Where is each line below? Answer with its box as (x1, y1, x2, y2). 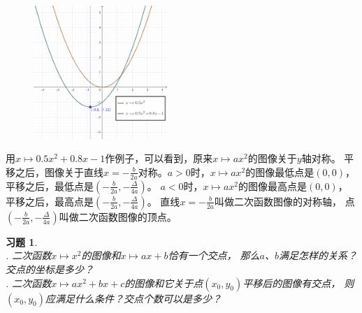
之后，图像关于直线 (15, 164, 103, 179)
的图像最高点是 (238, 178, 307, 193)
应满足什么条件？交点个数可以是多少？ (45, 291, 222, 305)
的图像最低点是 (245, 164, 314, 179)
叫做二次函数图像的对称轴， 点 (215, 194, 355, 208)
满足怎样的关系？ (278, 248, 357, 263)
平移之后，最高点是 (6, 194, 94, 208)
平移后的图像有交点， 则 (242, 275, 354, 290)
